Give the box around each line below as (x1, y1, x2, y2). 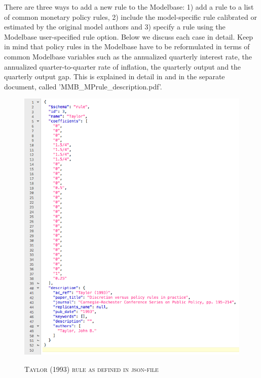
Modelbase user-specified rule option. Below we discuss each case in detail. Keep (4, 31, 253, 42)
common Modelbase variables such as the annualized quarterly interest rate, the (4, 51, 252, 61)
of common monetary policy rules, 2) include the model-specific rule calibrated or (4, 11, 257, 22)
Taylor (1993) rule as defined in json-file (24, 363, 159, 374)
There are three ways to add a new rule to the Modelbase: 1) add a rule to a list (4, 2, 254, 12)
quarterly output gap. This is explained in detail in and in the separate (4, 71, 225, 82)
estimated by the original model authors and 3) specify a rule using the (4, 21, 226, 32)
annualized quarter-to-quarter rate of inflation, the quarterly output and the (4, 61, 241, 72)
